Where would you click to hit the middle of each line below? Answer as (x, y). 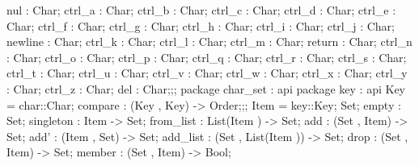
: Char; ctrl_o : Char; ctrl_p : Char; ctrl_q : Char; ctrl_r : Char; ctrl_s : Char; (207, 57)
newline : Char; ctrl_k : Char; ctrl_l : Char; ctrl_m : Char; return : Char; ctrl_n (209, 41)
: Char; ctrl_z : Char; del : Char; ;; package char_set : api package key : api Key (206, 88)
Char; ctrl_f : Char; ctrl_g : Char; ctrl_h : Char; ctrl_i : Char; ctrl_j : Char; (201, 25)
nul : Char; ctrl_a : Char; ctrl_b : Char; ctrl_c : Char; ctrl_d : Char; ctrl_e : (201, 10)
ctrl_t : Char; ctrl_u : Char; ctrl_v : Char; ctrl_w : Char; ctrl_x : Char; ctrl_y (207, 73)
